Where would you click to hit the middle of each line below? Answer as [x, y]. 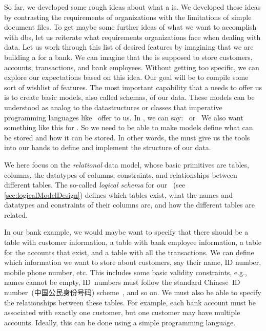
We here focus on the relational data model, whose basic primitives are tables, [127, 164]
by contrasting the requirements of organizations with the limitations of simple [128, 17]
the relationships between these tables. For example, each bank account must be [130, 302]
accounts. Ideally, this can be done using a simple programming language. [120, 322]
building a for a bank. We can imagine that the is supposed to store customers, [128, 57]
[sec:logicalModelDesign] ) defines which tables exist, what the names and [118, 194]
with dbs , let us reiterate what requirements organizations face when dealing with [132, 37]
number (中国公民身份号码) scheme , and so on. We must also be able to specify [133, 292]
